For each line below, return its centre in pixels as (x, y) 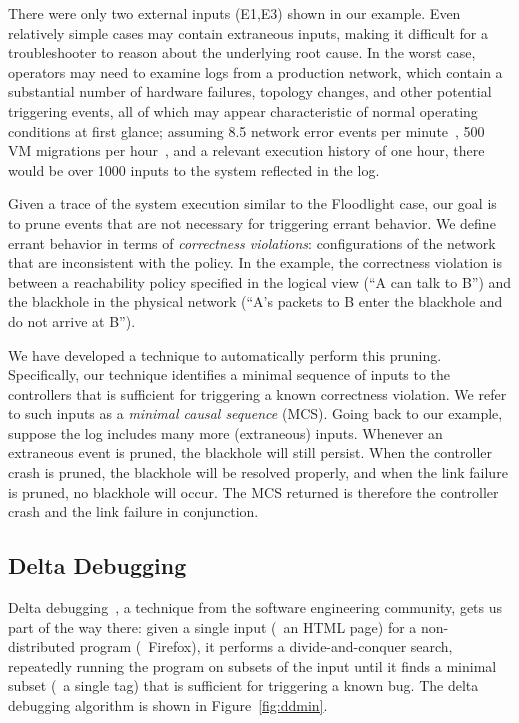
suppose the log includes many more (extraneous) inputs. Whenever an (225, 432)
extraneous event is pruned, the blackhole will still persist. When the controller (250, 452)
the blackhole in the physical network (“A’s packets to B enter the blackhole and (255, 301)
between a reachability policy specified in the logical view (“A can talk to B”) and (260, 281)
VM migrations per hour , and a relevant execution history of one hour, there (246, 150)
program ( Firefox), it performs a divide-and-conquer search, (266, 646)
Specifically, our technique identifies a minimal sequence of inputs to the (229, 374)
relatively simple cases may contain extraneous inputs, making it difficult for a (248, 32)
